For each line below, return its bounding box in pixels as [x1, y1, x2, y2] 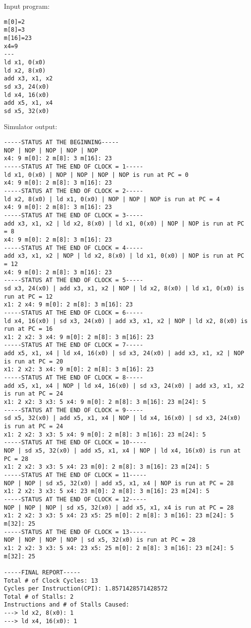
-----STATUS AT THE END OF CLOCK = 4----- [4, 244, 143, 251]
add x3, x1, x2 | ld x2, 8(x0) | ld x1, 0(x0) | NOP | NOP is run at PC [4, 220, 244, 227]
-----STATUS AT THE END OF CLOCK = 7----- [4, 342, 143, 349]
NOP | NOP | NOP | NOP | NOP [4, 147, 98, 154]
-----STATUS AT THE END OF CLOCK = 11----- [4, 471, 147, 478]
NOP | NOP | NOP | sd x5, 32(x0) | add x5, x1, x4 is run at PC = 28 [4, 504, 234, 511]
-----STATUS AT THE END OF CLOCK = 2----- [4, 188, 143, 194]
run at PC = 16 [4, 325, 53, 333]
